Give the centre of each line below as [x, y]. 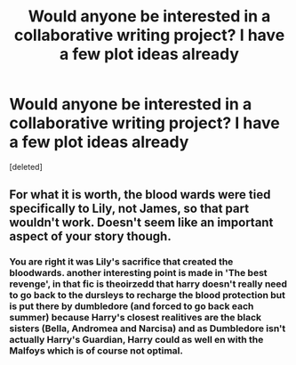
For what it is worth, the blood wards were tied [140, 195]
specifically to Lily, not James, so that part [129, 209]
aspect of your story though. [90, 236]
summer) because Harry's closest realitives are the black [136, 318]
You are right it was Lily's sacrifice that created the [121, 262]
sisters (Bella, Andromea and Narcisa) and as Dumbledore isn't [148, 328]
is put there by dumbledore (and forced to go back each [132, 306]
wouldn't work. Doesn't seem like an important [141, 223]
